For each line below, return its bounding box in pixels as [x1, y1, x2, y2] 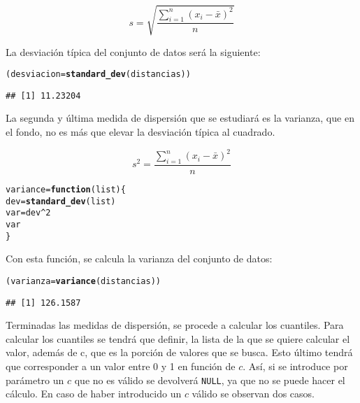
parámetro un [6, 372, 64, 387]
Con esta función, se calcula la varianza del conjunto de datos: [6, 251, 273, 266]
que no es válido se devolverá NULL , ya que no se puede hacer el [74, 372, 345, 387]
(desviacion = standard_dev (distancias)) [6, 69, 191, 80]
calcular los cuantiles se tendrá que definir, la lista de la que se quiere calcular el [6, 331, 350, 346]
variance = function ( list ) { [6, 184, 126, 195]
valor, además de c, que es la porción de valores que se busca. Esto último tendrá [6, 345, 353, 360]
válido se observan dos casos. [192, 386, 315, 401]
